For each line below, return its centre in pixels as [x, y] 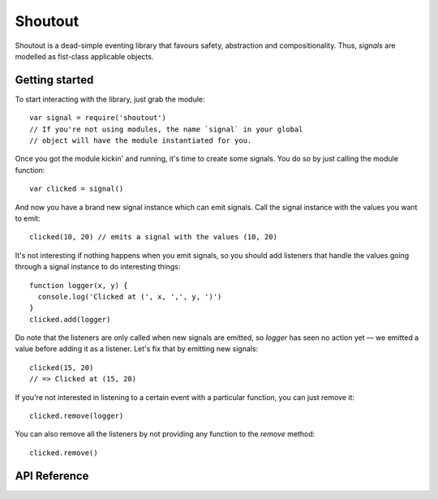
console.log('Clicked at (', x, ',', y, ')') [130, 297]
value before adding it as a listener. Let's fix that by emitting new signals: [137, 349]
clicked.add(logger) [70, 319]
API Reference [52, 476]
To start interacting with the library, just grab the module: [110, 99]
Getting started [54, 80]
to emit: [28, 218]
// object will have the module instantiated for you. [141, 141]
